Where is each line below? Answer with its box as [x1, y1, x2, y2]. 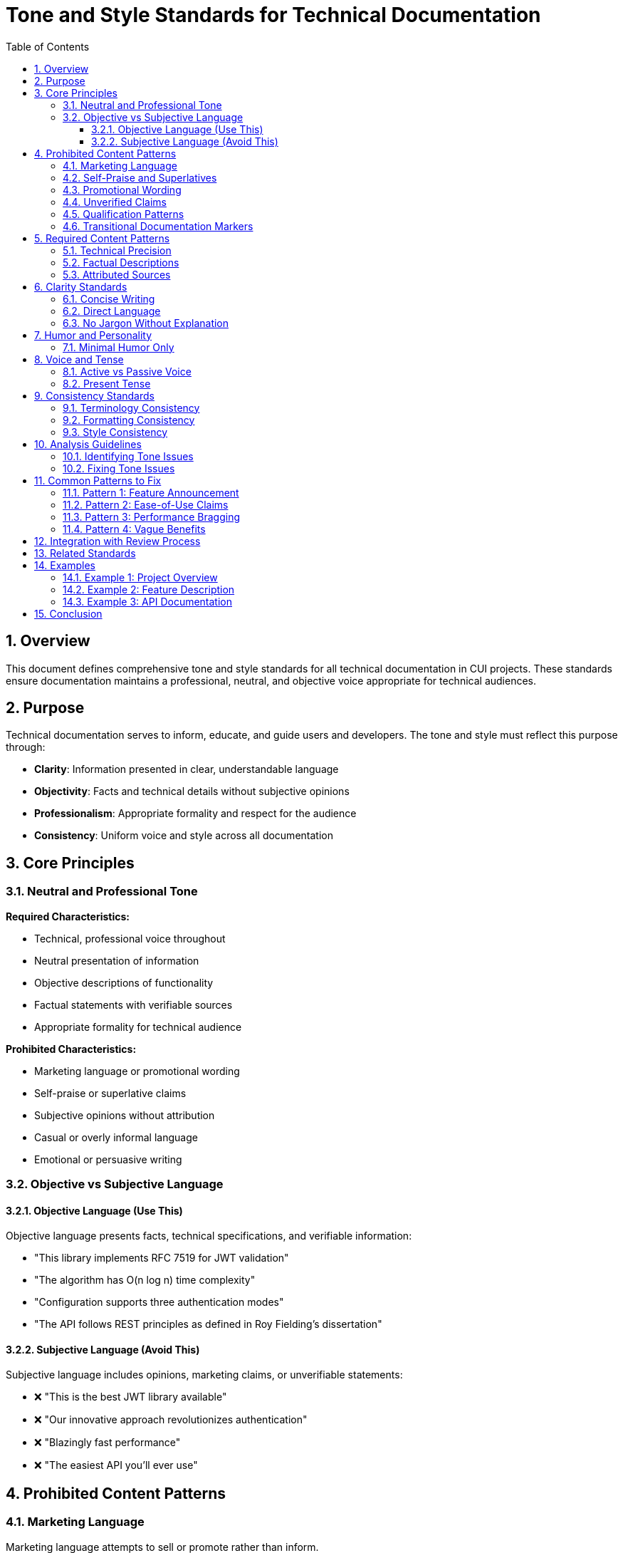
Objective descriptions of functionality [34, 976, 214, 989]
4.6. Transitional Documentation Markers [63, 219, 253, 232]
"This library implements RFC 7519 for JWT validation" [34, 1252, 289, 1264]
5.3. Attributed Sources [63, 268, 171, 281]
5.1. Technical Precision [63, 244, 172, 256]
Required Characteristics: [6, 910, 130, 923]
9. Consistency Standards [34, 389, 155, 402]
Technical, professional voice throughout [34, 932, 226, 945]
